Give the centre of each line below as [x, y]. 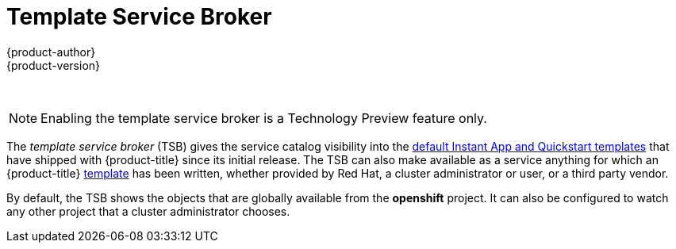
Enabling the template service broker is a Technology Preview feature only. [264, 118]
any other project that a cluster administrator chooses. [148, 211]
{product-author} [51, 52]
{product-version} [54, 65]
